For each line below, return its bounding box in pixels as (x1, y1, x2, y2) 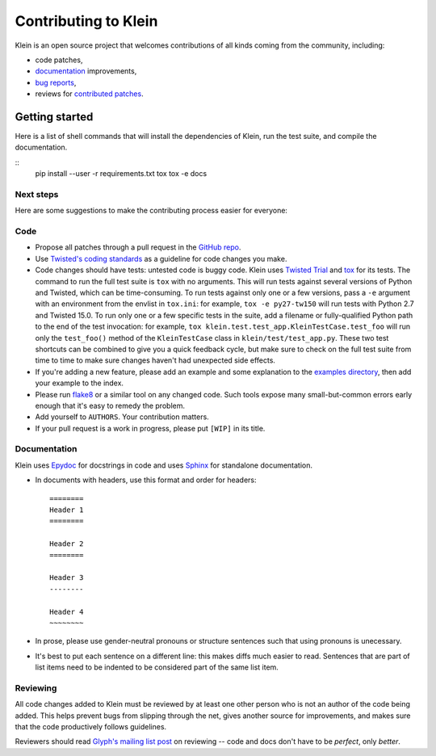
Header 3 (49, 573, 84, 582)
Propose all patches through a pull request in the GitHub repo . (35, 242, 241, 252)
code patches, (35, 55, 83, 65)
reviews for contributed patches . (35, 89, 145, 99)
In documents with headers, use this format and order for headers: (35, 475, 258, 485)
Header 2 (49, 540, 84, 548)
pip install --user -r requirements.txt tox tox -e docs (35, 169, 208, 178)
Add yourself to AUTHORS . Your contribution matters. (35, 412, 209, 422)
